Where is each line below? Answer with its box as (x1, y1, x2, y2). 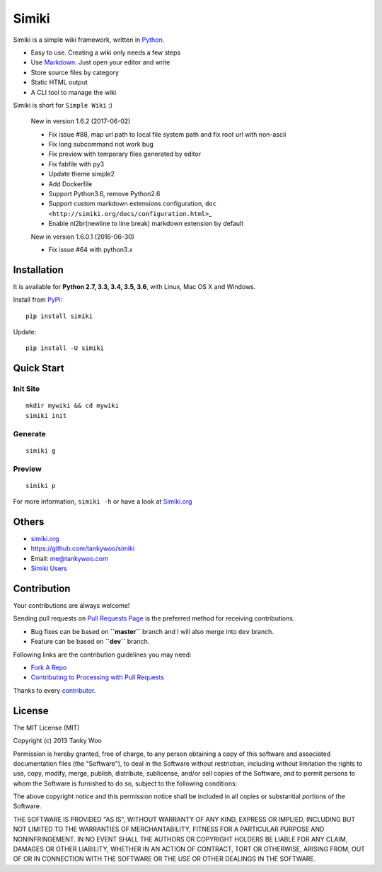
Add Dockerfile (48, 179, 93, 188)
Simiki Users (30, 564, 67, 573)
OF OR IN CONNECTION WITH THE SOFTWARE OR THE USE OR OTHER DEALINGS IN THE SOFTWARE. (13, 854, 316, 863)
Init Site (13, 384, 40, 394)
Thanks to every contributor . (13, 686, 96, 694)
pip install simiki (25, 312, 93, 320)
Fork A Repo (30, 663, 67, 672)
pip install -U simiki (25, 344, 105, 352)
